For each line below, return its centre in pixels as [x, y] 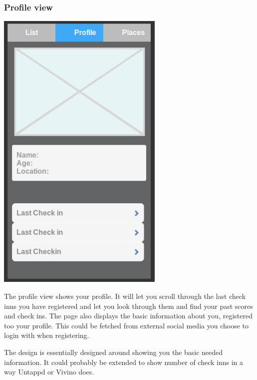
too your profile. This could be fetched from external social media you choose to [126, 325]
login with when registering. [47, 335]
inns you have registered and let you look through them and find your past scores [128, 306]
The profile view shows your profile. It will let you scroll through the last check [125, 296]
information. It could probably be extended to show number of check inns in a [124, 362]
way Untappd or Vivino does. [49, 372]
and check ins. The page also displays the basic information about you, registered [128, 316]
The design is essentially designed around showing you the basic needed [114, 352]
